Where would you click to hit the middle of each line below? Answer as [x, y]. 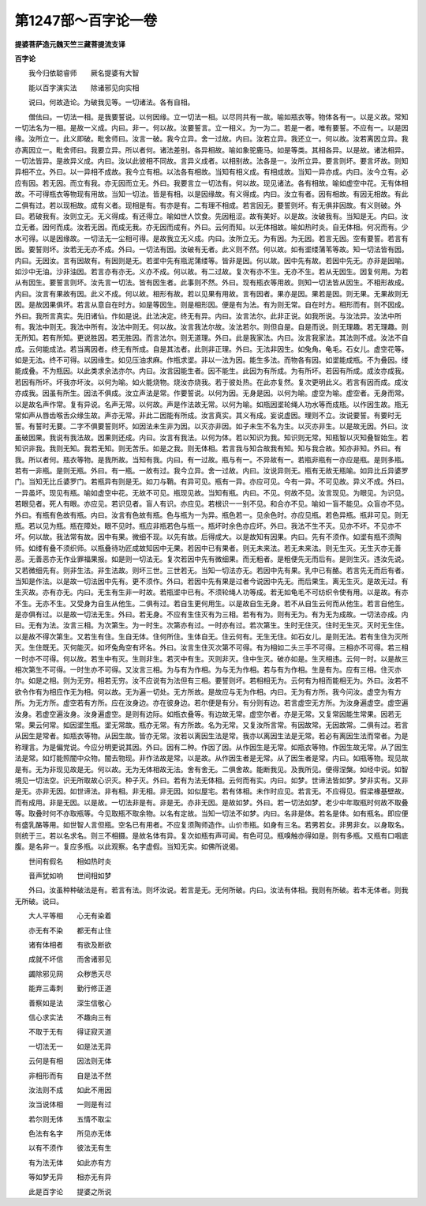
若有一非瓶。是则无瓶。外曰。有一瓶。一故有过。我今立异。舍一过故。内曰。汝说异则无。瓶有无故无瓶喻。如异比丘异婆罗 [211, 471]
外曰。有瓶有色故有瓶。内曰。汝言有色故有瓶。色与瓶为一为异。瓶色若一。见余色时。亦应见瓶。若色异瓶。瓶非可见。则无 [211, 514]
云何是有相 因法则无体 [70, 1061]
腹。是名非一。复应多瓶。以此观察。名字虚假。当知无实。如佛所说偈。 [129, 846]
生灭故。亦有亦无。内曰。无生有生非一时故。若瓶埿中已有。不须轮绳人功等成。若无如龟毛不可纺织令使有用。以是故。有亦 [211, 592]
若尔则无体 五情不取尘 [70, 1119]
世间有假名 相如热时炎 [70, 861]
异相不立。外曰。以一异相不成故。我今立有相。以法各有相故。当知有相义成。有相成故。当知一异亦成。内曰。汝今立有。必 [211, 172]
